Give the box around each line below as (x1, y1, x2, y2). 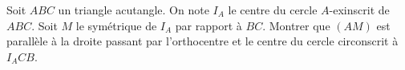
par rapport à (175, 17, 242, 33)
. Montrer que (262, 17, 330, 33)
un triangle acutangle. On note (58, 2, 209, 17)
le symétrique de (75, 17, 157, 33)
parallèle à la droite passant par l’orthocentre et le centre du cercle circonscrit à (6, 33, 399, 49)
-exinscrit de (329, 2, 390, 17)
